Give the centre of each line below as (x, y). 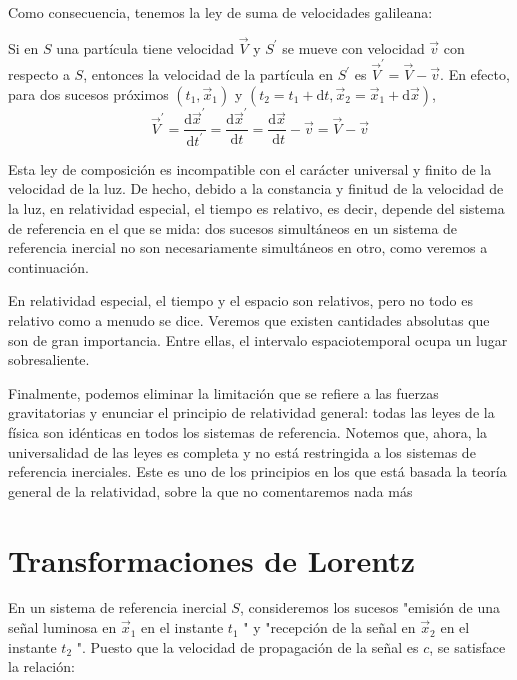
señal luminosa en (62, 627)
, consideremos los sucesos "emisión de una (369, 607)
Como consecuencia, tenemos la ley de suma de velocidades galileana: (220, 12)
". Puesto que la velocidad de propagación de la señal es (247, 646)
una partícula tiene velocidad (145, 47)
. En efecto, (475, 74)
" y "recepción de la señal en (329, 627)
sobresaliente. (49, 359)
